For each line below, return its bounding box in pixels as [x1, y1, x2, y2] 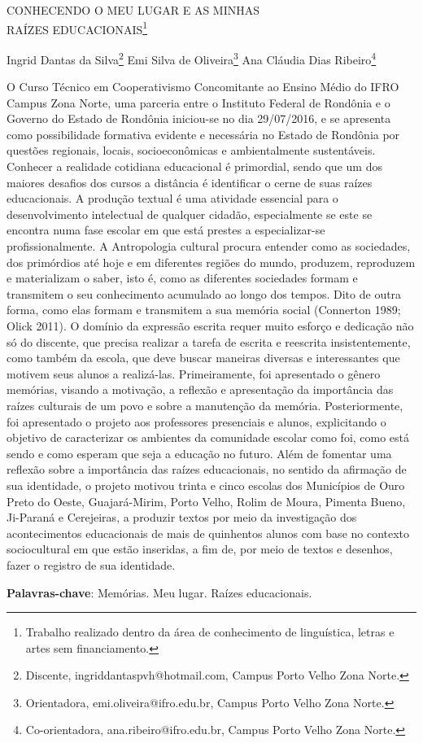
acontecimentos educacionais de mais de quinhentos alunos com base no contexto [7, 524, 410, 541]
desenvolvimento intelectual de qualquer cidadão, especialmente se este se [7, 205, 373, 222]
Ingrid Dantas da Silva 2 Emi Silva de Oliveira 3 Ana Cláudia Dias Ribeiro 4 [7, 48, 377, 68]
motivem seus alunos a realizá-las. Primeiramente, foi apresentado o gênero [7, 365, 381, 382]
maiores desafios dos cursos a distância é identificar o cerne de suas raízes [7, 173, 373, 190]
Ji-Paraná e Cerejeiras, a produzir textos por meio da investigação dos [7, 509, 357, 526]
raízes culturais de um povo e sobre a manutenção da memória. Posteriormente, [7, 396, 403, 413]
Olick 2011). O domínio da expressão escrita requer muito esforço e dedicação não [7, 317, 414, 334]
